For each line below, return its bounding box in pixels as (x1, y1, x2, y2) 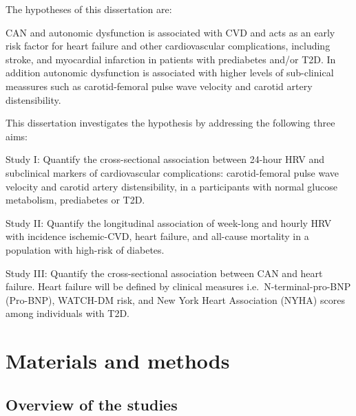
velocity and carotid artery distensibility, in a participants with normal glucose (6, 179, 337, 193)
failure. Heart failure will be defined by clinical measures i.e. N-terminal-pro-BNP (6, 279, 351, 294)
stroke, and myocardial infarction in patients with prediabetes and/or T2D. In (6, 52, 336, 66)
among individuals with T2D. (6, 306, 129, 320)
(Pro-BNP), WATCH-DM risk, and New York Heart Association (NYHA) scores (6, 292, 345, 307)
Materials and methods (6, 347, 230, 375)
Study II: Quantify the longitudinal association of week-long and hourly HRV (6, 215, 332, 230)
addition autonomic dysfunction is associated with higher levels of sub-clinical (6, 65, 334, 80)
